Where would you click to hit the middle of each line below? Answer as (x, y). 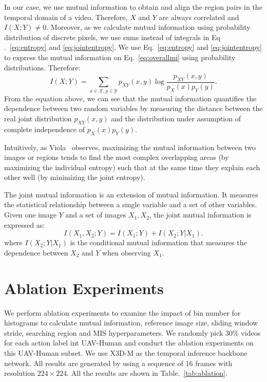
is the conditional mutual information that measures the (158, 242)
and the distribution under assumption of (176, 118)
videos (251, 332)
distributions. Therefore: (42, 67)
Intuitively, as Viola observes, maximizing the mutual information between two (130, 147)
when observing (127, 252)
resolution (20, 373)
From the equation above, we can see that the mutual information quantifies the (130, 98)
